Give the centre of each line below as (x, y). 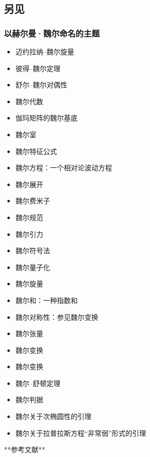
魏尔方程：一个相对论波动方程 (64, 168)
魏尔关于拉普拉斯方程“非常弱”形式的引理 (81, 433)
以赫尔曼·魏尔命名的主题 (52, 33)
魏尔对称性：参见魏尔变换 (57, 317)
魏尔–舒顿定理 (38, 383)
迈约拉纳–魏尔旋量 (45, 51)
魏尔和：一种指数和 (46, 300)
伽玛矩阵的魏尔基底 (46, 118)
